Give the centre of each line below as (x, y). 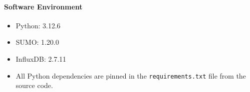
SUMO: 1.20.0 (37, 42)
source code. (34, 85)
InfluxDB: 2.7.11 (41, 58)
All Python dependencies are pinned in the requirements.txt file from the (131, 75)
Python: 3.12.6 (38, 25)
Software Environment (43, 6)
